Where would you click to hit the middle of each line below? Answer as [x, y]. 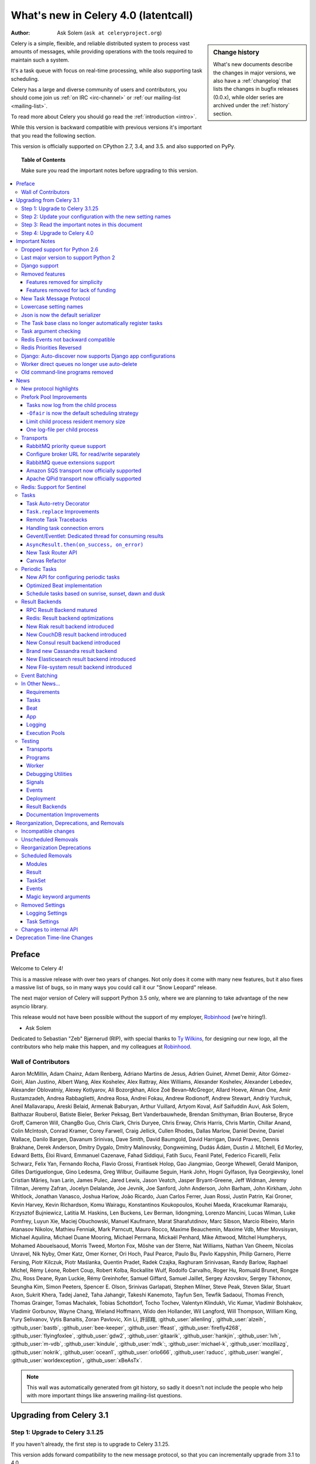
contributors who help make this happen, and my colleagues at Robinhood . [101, 1047]
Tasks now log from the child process [72, 405]
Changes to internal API [50, 929]
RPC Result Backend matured [62, 610]
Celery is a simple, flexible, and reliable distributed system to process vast [100, 43]
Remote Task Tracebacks [57, 520]
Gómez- [281, 1073]
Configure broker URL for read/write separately [83, 454]
